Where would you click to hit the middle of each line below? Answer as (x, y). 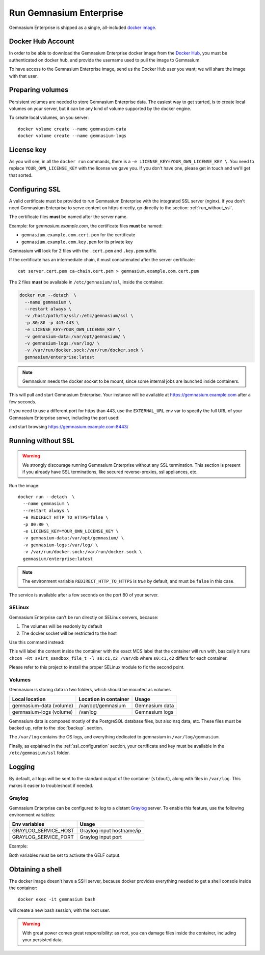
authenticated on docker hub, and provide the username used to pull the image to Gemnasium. (105, 60)
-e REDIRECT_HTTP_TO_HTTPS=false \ (66, 518)
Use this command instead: (37, 642)
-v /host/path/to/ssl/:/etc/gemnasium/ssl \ (79, 316)
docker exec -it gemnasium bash (57, 899)
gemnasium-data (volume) (43, 705)
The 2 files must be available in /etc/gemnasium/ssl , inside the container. (86, 282)
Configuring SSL (35, 189)
